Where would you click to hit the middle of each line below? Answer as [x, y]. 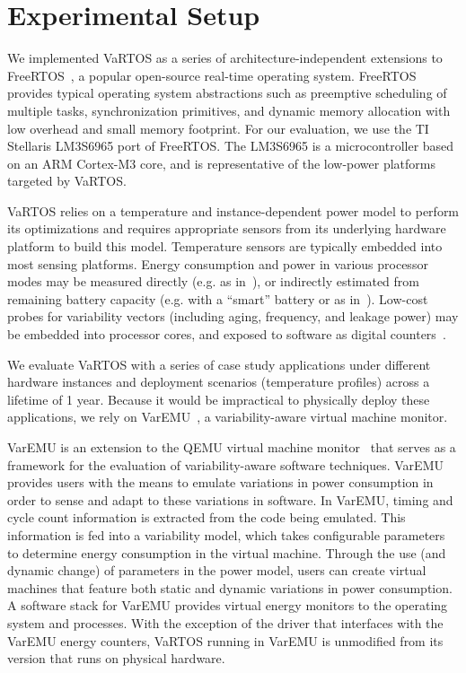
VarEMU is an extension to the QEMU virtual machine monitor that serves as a [232, 447]
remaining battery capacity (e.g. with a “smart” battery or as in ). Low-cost [218, 298]
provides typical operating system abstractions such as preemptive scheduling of [227, 93]
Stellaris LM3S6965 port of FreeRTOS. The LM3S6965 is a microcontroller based [231, 146]
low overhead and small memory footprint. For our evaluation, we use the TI [218, 128]
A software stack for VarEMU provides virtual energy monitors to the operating [228, 605]
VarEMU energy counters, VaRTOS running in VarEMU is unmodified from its [225, 640]
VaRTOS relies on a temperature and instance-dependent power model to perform [233, 210]
